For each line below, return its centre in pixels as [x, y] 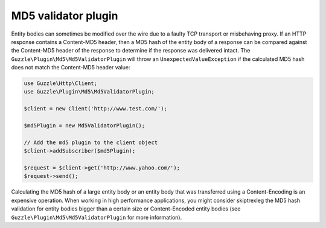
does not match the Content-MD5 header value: [71, 68]
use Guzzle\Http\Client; [61, 84]
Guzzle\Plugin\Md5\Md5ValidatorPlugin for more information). [97, 217]
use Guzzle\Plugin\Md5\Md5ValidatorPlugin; [89, 92]
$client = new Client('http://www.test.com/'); [95, 109]
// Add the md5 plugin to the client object [91, 142]
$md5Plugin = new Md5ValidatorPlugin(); [84, 126]
